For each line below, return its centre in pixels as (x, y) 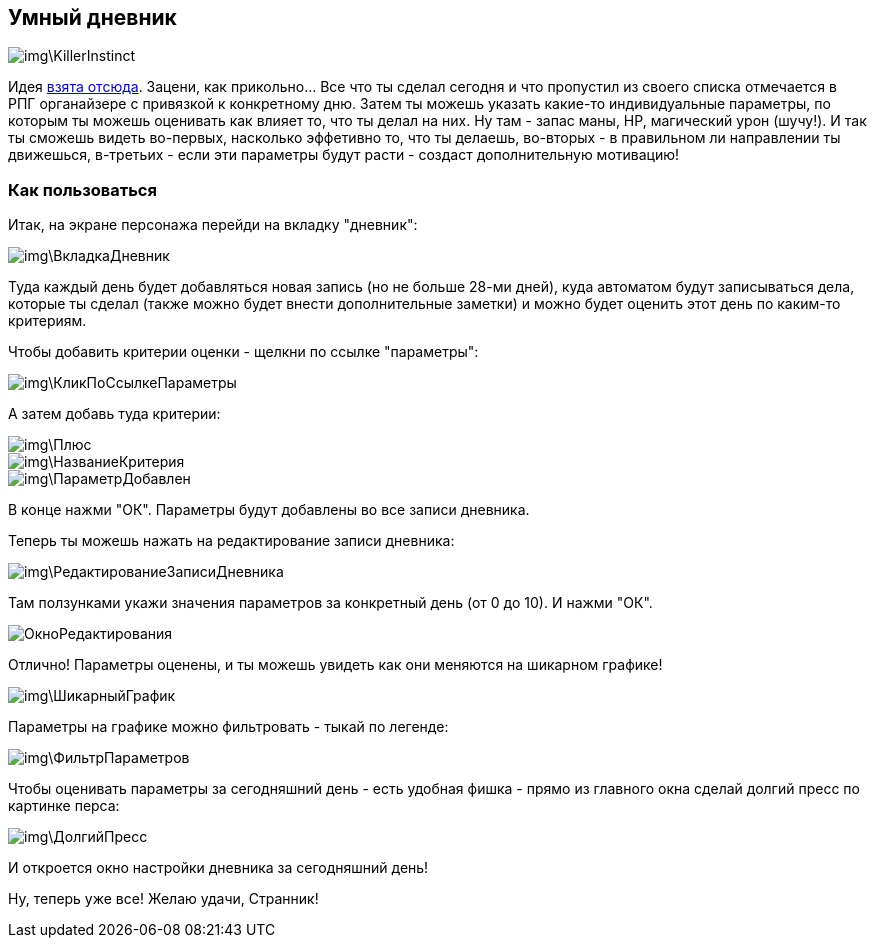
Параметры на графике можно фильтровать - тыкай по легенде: (228, 727)
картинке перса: (64, 806)
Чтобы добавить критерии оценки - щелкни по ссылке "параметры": (243, 352)
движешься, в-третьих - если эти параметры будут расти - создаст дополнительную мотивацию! (344, 155)
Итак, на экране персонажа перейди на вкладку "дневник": (213, 225)
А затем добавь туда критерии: (114, 414)
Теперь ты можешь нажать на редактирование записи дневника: (231, 541)
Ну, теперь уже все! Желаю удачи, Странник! (163, 899)
